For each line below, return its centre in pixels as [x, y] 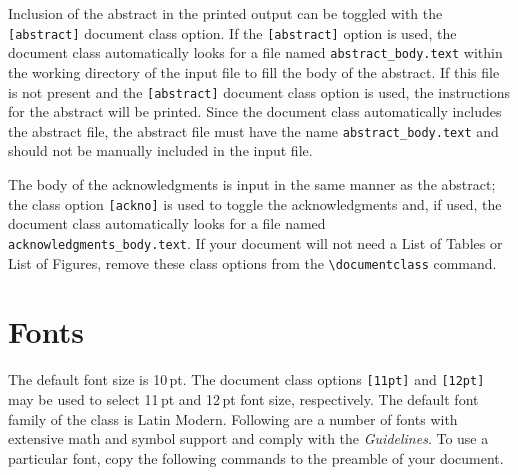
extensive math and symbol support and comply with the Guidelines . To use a [248, 438]
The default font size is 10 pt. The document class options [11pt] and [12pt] [246, 379]
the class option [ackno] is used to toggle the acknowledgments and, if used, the [255, 203]
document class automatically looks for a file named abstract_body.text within [255, 52]
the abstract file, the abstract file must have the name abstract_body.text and [253, 130]
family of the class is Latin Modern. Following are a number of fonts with [233, 418]
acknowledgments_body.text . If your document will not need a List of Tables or [255, 242]
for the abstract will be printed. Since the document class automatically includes [255, 111]
